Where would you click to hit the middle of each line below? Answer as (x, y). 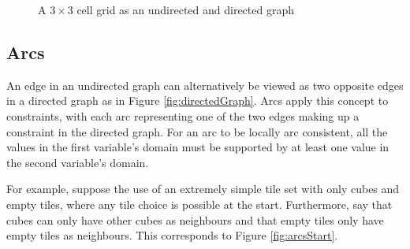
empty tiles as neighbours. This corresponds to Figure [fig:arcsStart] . (172, 235)
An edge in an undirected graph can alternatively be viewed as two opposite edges (205, 85)
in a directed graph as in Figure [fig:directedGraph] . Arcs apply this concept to (198, 100)
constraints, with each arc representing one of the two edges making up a (183, 115)
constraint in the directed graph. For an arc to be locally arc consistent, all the (197, 131)
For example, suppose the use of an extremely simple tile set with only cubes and (203, 189)
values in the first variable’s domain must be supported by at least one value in (198, 147)
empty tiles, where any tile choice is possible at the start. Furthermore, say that (199, 204)
